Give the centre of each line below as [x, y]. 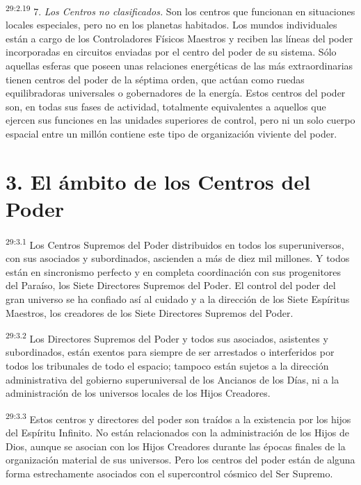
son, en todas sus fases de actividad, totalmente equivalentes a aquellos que [166, 106]
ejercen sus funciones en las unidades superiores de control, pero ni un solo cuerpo [180, 120]
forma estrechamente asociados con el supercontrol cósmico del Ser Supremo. [169, 473]
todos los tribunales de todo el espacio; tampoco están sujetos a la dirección [167, 365]
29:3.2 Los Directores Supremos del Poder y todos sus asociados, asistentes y [167, 337]
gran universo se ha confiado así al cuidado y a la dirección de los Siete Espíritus [178, 298]
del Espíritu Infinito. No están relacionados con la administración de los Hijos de [177, 432]
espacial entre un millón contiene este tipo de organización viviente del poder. [171, 133]
